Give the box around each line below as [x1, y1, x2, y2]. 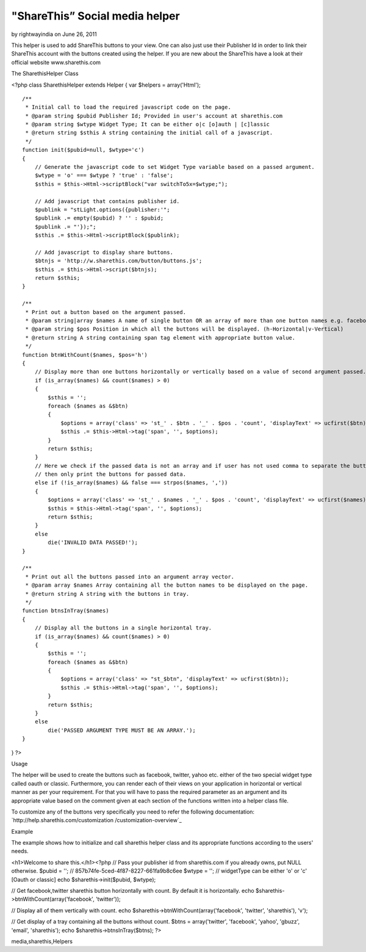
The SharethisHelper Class [11, 70, 79, 77]
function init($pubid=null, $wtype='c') [22, 146, 145, 154]
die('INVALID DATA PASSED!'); [48, 539, 138, 546]
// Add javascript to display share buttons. [34, 249, 174, 256]
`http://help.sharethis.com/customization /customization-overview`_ [11, 817, 182, 824]
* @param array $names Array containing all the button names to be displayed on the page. [25, 582, 309, 589]
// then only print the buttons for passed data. [34, 471, 186, 478]
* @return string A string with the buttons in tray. [25, 590, 190, 597]
